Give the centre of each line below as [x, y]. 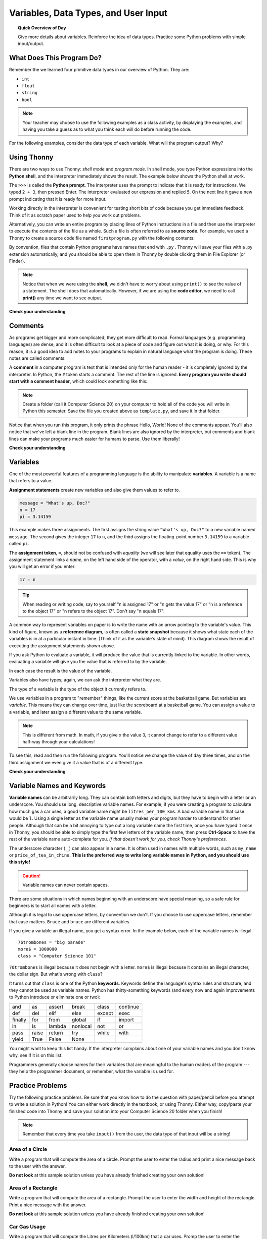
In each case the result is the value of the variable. [61, 671]
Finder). [17, 261]
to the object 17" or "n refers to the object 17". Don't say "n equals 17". [94, 611]
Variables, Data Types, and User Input [88, 13]
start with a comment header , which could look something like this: [78, 381]
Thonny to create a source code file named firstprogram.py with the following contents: [102, 238]
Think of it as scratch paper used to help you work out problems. [75, 215]
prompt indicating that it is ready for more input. [58, 199]
